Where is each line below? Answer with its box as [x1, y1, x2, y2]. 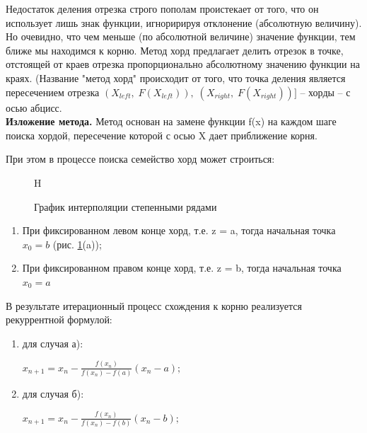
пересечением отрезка [6, 84, 100, 99]
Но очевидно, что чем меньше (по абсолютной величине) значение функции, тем [6, 29, 356, 44]
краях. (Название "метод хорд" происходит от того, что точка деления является [6, 70, 346, 85]
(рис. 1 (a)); [52, 236, 102, 251]
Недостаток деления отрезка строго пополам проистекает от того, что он [6, 1, 319, 16]
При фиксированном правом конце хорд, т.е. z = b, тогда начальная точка [22, 260, 342, 275]
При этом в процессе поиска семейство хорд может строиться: [6, 151, 275, 166]
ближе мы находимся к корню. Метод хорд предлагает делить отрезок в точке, [6, 42, 344, 57]
